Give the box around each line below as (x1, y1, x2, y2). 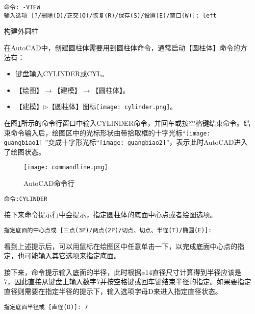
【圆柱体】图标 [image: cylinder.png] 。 (48, 101, 177, 112)
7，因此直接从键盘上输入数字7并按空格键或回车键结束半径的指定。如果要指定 (4, 276, 251, 287)
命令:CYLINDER (4, 195, 48, 202)
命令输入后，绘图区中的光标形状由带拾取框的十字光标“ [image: (10, 127, 210, 137)
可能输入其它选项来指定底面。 (24, 250, 121, 261)
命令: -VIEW (4, 4, 40, 11)
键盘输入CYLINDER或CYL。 (15, 68, 108, 79)
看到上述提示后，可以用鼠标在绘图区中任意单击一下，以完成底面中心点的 (4, 241, 237, 251)
